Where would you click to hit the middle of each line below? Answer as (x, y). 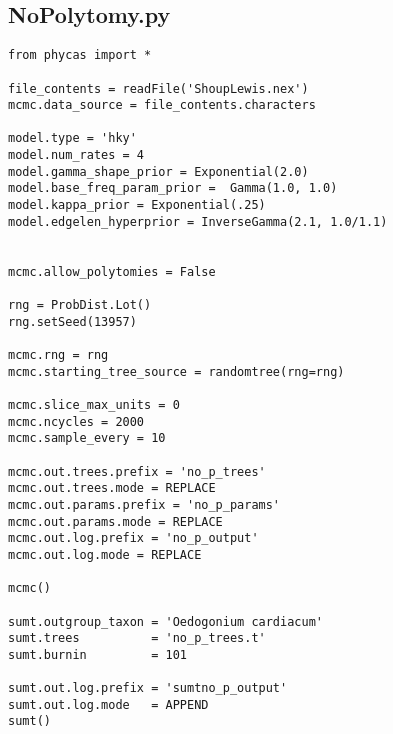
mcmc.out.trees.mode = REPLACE (112, 488)
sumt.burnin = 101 (97, 654)
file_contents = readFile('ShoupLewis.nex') (158, 88)
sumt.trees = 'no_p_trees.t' (137, 638)
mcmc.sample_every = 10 (87, 438)
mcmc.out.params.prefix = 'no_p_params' (144, 504)
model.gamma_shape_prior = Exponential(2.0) (158, 171)
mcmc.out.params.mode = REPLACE (115, 521)
